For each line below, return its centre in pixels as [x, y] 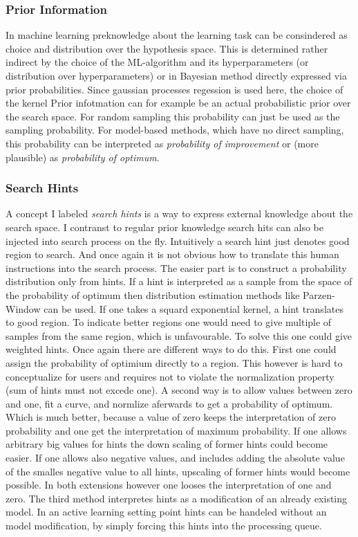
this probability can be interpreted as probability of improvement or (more [162, 143]
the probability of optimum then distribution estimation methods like [153, 294]
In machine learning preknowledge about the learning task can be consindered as [177, 35]
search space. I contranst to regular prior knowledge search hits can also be [164, 227]
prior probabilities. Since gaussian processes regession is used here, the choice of [175, 89]
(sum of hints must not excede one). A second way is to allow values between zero [179, 390]
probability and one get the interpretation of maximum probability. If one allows [176, 430]
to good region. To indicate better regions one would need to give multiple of [169, 322]
